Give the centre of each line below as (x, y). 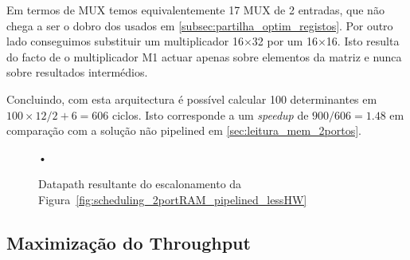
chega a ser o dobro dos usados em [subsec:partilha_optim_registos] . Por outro (200, 25)
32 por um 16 (285, 41)
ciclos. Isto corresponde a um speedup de (211, 114)
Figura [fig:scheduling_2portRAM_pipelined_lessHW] (173, 199)
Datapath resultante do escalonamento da (140, 184)
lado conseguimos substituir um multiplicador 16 (125, 41)
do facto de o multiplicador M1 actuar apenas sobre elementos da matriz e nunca (204, 56)
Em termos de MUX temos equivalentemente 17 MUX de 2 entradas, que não (195, 10)
